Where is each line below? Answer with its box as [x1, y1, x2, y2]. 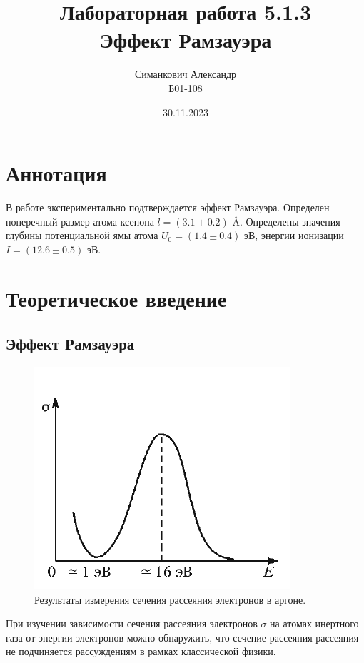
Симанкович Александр [134, 66, 237, 81]
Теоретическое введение [6, 283, 227, 313]
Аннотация [6, 158, 107, 188]
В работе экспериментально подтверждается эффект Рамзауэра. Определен [6, 200, 330, 215]
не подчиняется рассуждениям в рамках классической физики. [6, 644, 276, 659]
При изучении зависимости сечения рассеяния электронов [6, 616, 258, 631]
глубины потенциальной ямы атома [6, 228, 158, 243]
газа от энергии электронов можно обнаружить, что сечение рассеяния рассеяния [6, 629, 359, 644]
